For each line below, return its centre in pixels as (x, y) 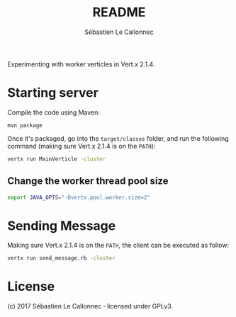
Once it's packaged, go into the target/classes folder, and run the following (118, 138)
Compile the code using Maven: (54, 112)
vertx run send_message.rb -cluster (61, 258)
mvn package (25, 125)
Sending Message (62, 225)
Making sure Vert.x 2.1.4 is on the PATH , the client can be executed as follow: (118, 246)
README (119, 12)
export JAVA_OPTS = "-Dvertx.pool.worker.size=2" (79, 197)
